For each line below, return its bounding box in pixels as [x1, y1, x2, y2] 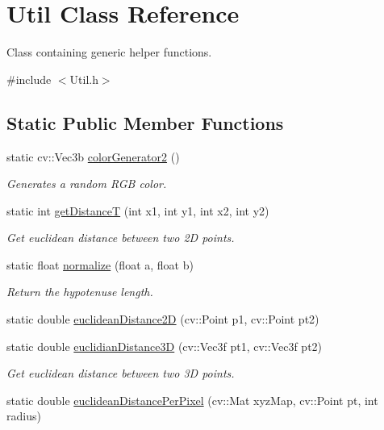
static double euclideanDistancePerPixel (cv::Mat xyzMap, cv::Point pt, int [6, 391, 378, 408]
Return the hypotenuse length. [6, 283, 153, 300]
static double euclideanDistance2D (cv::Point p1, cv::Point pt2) [6, 311, 319, 328]
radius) [6, 407, 41, 424]
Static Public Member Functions [6, 110, 284, 135]
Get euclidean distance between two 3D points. [6, 365, 235, 382]
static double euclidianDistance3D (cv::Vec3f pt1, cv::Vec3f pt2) [6, 337, 323, 354]
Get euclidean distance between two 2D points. [6, 229, 235, 246]
